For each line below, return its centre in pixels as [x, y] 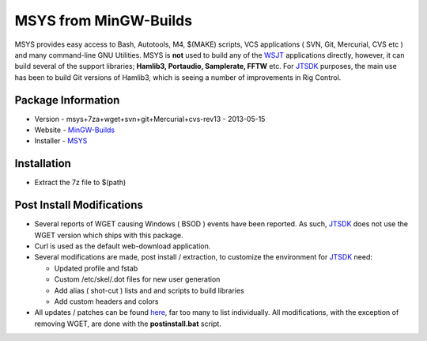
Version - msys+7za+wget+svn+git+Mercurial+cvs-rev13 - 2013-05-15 [150, 119]
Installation [43, 163]
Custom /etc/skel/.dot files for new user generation [137, 279]
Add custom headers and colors [106, 301]
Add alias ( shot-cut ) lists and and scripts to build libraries [149, 290]
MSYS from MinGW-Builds [104, 21]
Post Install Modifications [79, 205]
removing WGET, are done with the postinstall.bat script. [128, 324]
